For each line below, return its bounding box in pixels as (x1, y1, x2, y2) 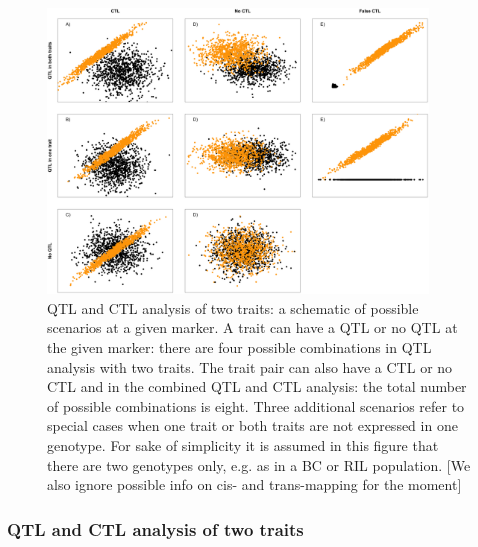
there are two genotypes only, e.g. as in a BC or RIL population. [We (47, 454, 471, 475)
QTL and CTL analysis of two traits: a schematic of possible (47, 297, 419, 318)
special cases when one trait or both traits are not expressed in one (47, 415, 458, 436)
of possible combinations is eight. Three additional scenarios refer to (47, 395, 465, 416)
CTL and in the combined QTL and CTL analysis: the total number (47, 376, 467, 397)
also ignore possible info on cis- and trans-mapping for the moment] (47, 474, 462, 495)
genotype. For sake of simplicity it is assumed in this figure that (47, 434, 439, 455)
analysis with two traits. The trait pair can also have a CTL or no (47, 356, 453, 377)
